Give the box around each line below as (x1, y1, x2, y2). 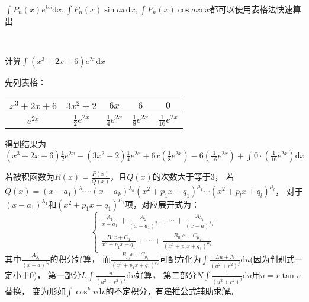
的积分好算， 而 (50, 253, 111, 265)
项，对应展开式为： (125, 198, 200, 210)
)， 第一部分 (34, 269, 82, 281)
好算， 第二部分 (136, 269, 197, 281)
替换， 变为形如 (5, 285, 66, 297)
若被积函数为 (5, 170, 54, 183)
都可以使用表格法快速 (210, 3, 293, 15)
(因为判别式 (250, 253, 295, 265)
